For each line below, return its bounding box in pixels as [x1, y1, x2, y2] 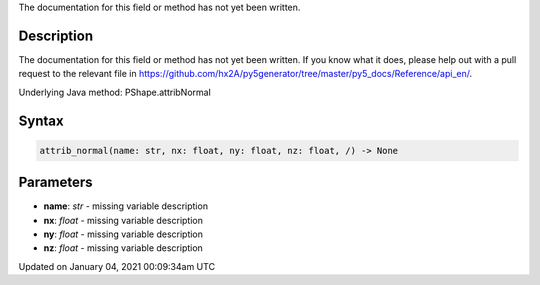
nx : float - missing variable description [43, 214, 204, 226]
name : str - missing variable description [43, 200, 209, 212]
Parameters [18, 174, 93, 191]
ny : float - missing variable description [43, 228, 204, 240]
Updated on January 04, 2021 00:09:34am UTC [18, 260, 215, 272]
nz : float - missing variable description [43, 242, 204, 254]
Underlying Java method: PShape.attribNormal [18, 86, 212, 98]
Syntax [18, 112, 64, 129]
